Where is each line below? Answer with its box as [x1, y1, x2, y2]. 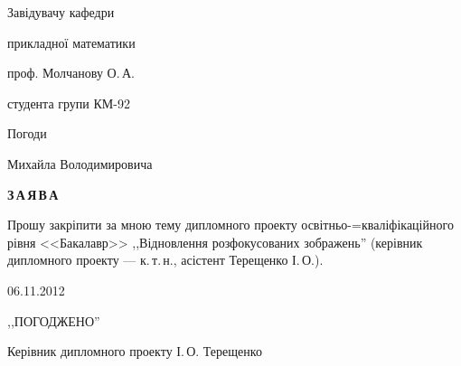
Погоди [7, 124, 47, 143]
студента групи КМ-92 [7, 93, 130, 112]
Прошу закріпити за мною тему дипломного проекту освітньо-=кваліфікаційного [7, 215, 454, 234]
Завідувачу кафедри [7, 3, 115, 21]
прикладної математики [7, 33, 136, 52]
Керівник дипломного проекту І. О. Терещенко [7, 342, 262, 361]
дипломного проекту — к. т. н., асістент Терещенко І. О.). [7, 250, 324, 269]
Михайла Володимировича [7, 154, 153, 173]
